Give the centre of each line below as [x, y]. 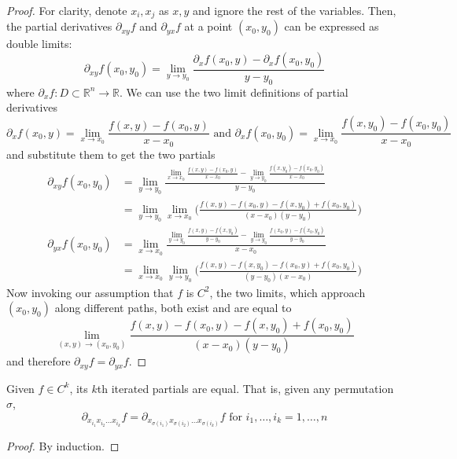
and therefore [39, 361]
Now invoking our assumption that [90, 292]
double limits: [39, 44]
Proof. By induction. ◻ [63, 445]
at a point [208, 26]
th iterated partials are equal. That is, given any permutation [245, 388]
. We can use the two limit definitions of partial [234, 92]
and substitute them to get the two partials [111, 154]
